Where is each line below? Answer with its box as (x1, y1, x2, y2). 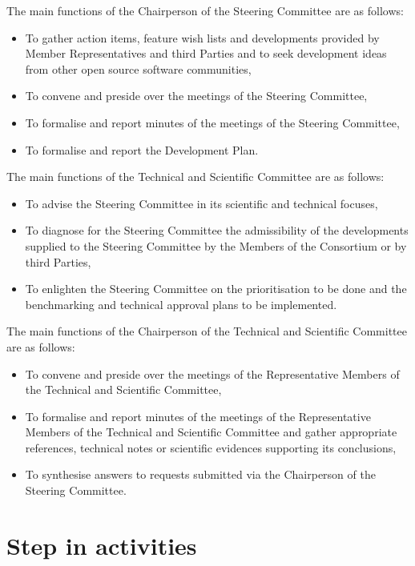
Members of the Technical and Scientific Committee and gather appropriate (25, 423, 397, 440)
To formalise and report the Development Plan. (25, 141, 259, 158)
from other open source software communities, (25, 60, 252, 77)
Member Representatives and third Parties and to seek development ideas (25, 45, 387, 62)
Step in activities (6, 528, 197, 561)
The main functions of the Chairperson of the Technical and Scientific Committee (6, 323, 407, 339)
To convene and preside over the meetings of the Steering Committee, (25, 87, 368, 104)
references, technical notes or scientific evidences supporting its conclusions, (25, 439, 397, 456)
